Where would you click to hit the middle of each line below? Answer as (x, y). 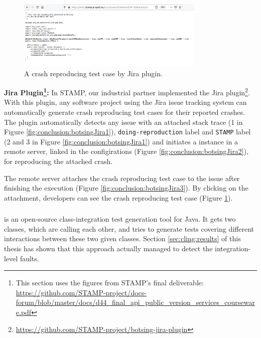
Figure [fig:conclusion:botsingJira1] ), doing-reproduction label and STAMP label (127, 132)
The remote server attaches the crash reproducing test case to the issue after (122, 178)
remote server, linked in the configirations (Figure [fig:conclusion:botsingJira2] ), (126, 151)
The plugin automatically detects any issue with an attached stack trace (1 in (123, 122)
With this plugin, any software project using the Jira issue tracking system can (125, 102)
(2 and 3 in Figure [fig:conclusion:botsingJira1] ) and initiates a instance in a (121, 141)
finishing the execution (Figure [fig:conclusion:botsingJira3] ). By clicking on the (126, 188)
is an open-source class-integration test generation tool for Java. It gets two (120, 219)
